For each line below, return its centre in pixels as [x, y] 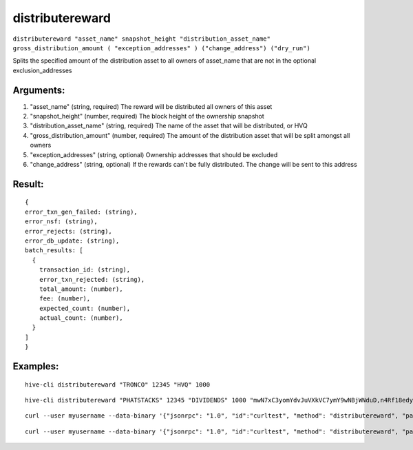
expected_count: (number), [85, 308]
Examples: [36, 366]
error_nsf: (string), [61, 222]
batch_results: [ [54, 250]
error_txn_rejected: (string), [92, 279]
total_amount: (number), [81, 289]
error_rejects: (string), [69, 231]
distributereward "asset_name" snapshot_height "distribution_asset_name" [142, 39]
